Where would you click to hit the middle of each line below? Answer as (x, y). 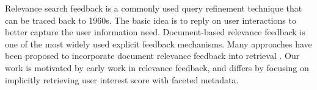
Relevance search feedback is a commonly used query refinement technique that (154, 8)
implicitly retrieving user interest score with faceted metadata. (122, 79)
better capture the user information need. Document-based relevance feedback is (155, 32)
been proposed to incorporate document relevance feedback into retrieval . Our (152, 56)
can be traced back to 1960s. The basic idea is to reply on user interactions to (151, 20)
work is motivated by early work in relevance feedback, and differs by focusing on (157, 67)
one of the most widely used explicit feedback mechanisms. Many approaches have (158, 43)
